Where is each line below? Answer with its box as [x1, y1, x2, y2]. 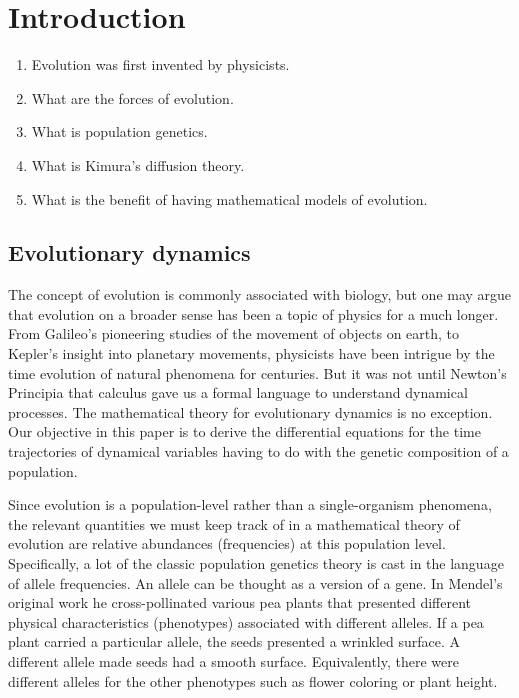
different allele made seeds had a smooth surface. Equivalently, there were [8, 650, 459, 671]
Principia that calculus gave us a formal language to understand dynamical [8, 382, 468, 403]
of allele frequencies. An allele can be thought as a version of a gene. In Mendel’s [8, 572, 503, 593]
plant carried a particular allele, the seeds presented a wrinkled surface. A [8, 631, 461, 652]
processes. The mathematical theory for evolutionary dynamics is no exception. [8, 401, 493, 422]
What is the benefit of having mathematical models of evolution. [31, 188, 428, 209]
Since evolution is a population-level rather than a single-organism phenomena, [8, 494, 492, 515]
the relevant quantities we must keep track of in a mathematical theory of [8, 513, 460, 534]
